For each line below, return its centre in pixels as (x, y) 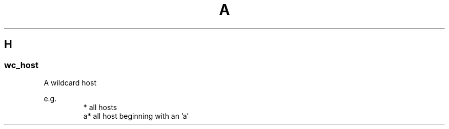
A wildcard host (70, 82)
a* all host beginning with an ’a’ (136, 116)
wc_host (22, 65)
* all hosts (100, 107)
